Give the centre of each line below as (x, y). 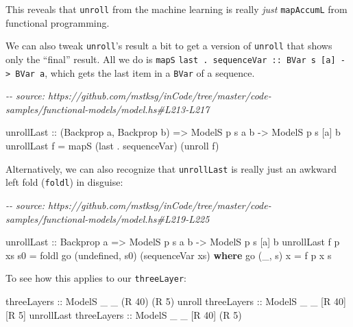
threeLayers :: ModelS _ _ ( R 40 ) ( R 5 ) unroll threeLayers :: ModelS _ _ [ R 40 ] (176, 301)
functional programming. (58, 22)
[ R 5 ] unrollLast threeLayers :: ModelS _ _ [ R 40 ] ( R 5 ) (124, 314)
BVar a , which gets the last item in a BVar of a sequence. (135, 72)
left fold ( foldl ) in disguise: (64, 182)
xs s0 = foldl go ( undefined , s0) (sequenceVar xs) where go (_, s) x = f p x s (169, 255)
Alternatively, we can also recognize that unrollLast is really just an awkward (171, 168)
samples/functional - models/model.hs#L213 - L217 (108, 109)
